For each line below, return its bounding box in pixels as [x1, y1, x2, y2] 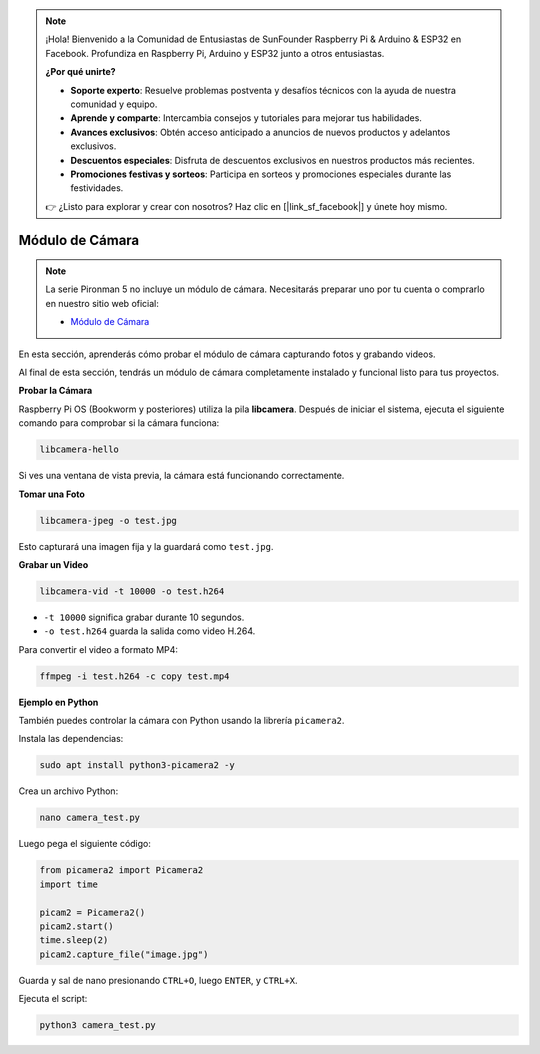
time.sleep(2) [39, 935, 109, 946]
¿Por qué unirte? [45, 66, 116, 78]
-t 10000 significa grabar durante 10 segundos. [43, 611, 245, 623]
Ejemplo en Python [18, 696, 99, 708]
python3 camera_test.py [39, 1020, 157, 1031]
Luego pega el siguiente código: [18, 838, 152, 850]
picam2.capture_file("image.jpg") [39, 948, 209, 960]
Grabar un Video [18, 558, 89, 570]
